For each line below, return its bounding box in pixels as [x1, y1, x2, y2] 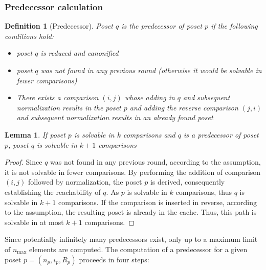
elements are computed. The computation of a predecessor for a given [29, 243, 248, 254]
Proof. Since [5, 156, 42, 167]
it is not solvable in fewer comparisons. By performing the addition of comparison [5, 166, 261, 177]
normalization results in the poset [16, 102, 121, 112]
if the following [211, 20, 258, 31]
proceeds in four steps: [79, 254, 149, 264]
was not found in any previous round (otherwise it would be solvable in [40, 65, 262, 75]
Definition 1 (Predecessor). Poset [5, 20, 113, 31]
